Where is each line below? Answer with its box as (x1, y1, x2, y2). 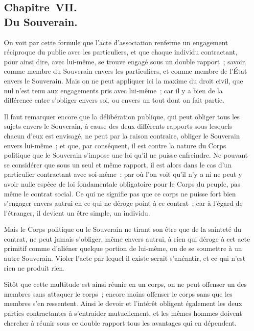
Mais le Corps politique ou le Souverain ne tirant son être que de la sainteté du (4, 224, 242, 234)
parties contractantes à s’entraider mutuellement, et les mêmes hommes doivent (4, 308, 242, 318)
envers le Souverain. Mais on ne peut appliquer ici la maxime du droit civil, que (4, 75, 243, 85)
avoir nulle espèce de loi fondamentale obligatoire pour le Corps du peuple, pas (4, 178, 241, 189)
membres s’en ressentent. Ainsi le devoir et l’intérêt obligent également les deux (4, 298, 242, 308)
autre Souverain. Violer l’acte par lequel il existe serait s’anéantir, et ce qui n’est (4, 253, 246, 263)
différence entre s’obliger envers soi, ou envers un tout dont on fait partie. (4, 95, 225, 105)
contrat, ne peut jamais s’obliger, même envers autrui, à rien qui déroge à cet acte (4, 233, 250, 244)
